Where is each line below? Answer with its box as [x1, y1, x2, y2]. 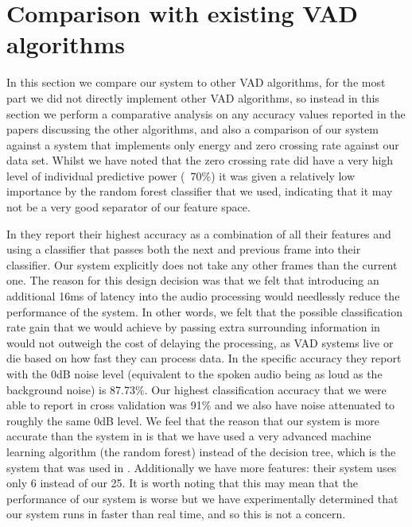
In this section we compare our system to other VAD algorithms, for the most [6, 74, 386, 91]
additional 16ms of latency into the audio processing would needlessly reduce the [6, 288, 400, 304]
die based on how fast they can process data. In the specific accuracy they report [6, 350, 402, 366]
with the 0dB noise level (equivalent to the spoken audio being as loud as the [6, 366, 383, 382]
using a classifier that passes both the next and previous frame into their [6, 241, 361, 258]
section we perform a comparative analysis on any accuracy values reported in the [6, 105, 406, 122]
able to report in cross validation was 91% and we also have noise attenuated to [6, 397, 395, 413]
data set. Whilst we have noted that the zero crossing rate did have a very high [6, 152, 394, 169]
